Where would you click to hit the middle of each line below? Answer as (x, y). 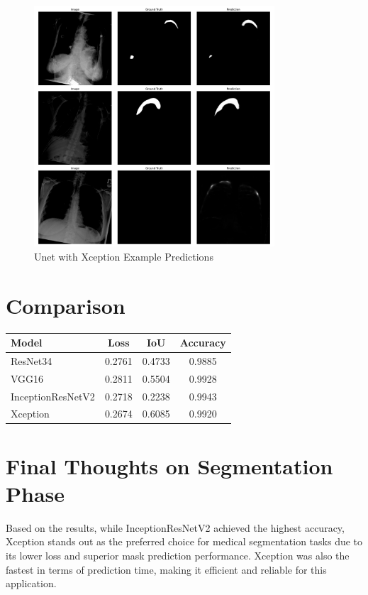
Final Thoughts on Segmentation (169, 465)
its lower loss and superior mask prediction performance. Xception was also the (178, 555)
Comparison (66, 305)
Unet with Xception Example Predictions (124, 256)
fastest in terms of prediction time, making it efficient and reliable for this (166, 569)
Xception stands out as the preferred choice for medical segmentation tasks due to (184, 541)
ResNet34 (32, 360)
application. (31, 583)
